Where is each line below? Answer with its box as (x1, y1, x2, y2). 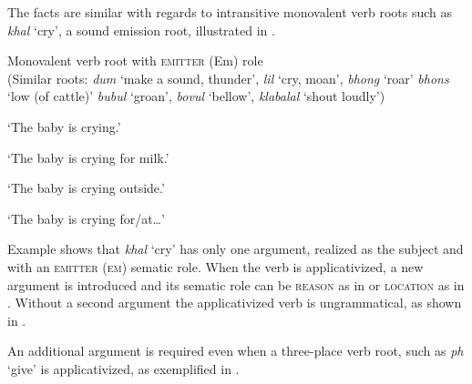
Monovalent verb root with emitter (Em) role (7, 51, 263, 70)
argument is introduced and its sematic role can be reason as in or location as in (7, 275, 465, 294)
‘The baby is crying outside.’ (7, 178, 165, 197)
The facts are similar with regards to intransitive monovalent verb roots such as (7, 3, 453, 21)
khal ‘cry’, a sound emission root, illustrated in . (7, 20, 275, 39)
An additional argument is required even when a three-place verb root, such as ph (7, 341, 464, 360)
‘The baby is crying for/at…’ (7, 208, 165, 227)
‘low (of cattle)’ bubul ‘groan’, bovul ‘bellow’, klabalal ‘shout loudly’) (7, 86, 385, 106)
